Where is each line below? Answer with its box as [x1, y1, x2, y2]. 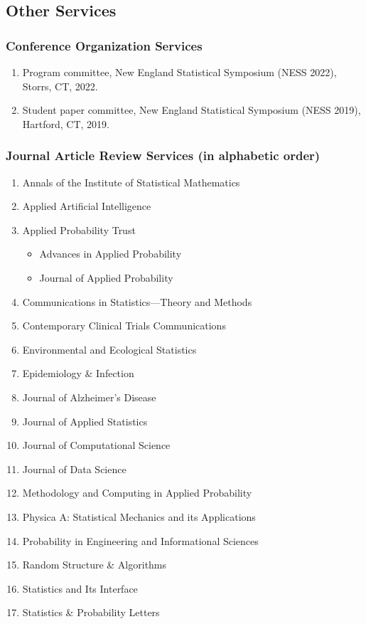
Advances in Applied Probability [39, 246, 182, 261]
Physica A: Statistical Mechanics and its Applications [22, 509, 256, 524]
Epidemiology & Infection [22, 366, 134, 381]
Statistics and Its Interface [22, 581, 138, 596]
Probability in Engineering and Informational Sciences [22, 533, 259, 548]
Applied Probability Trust [22, 222, 136, 237]
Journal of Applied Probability [39, 270, 173, 285]
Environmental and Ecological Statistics [22, 342, 197, 356]
